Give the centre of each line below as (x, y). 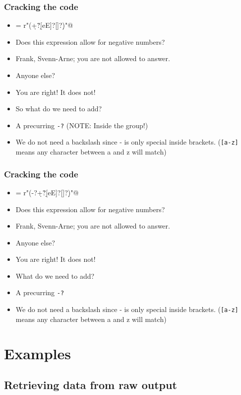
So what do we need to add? (59, 109)
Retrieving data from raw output (90, 385)
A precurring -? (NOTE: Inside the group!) (82, 125)
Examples (37, 353)
